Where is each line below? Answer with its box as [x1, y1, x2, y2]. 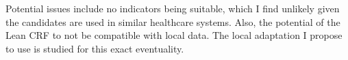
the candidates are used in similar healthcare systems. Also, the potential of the [5, 14, 340, 29]
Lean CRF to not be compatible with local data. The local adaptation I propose [5, 28, 343, 42]
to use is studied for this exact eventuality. [5, 41, 184, 55]
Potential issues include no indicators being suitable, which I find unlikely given [5, 1, 340, 15]
